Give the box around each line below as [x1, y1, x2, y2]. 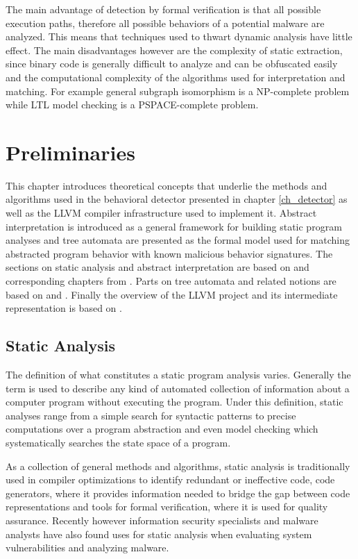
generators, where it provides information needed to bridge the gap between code [6, 485, 350, 500]
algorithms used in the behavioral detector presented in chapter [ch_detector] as [6, 192, 348, 206]
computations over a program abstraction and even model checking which [6, 422, 318, 436]
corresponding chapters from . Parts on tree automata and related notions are [6, 274, 336, 288]
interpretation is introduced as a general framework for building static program [6, 219, 342, 233]
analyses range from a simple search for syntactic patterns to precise [6, 408, 296, 422]
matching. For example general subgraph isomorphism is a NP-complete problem [6, 83, 350, 98]
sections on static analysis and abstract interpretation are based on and [6, 260, 309, 274]
